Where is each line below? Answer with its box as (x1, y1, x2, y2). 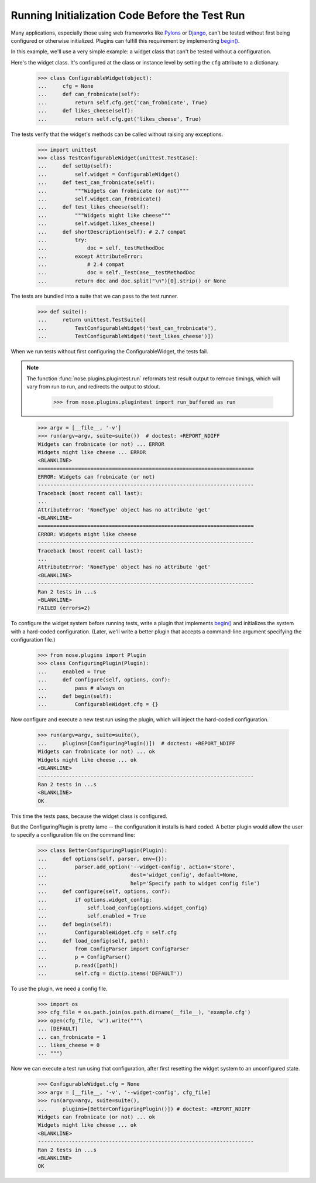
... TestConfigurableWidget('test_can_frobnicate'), (37, 325, 217, 331)
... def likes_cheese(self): (37, 107, 134, 114)
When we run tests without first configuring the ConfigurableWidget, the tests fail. (11, 348, 208, 354)
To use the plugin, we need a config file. (11, 985, 108, 993)
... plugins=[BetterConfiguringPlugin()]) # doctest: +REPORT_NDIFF (37, 1105, 251, 1112)
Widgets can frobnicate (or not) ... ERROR (37, 441, 165, 448)
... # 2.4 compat (37, 261, 125, 268)
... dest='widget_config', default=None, (37, 872, 239, 878)
